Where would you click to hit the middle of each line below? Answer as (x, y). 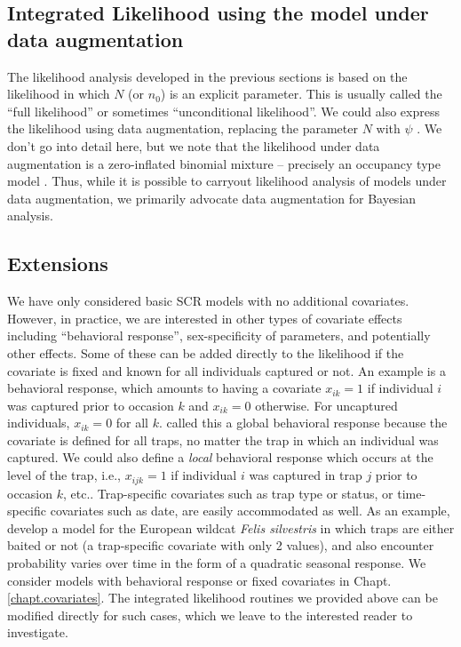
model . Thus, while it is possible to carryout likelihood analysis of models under (227, 181)
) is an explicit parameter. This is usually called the (301, 94)
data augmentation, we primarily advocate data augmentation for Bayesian (212, 198)
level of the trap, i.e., (64, 475)
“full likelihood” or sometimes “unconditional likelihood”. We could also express (223, 111)
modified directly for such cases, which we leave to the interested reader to (210, 615)
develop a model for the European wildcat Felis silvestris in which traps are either (231, 527)
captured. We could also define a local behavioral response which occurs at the (220, 457)
